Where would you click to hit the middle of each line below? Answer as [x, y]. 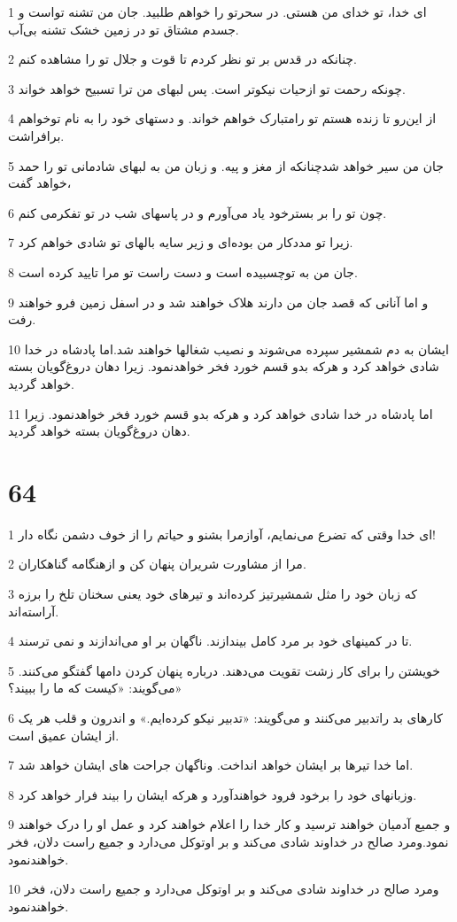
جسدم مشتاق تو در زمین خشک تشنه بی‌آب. [124, 29]
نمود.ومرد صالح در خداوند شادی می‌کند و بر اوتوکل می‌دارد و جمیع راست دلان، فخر [228, 841]
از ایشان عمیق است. [64, 735]
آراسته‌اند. [34, 611]
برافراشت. [36, 135]
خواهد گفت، [40, 183]
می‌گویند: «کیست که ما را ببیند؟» [95, 688]
